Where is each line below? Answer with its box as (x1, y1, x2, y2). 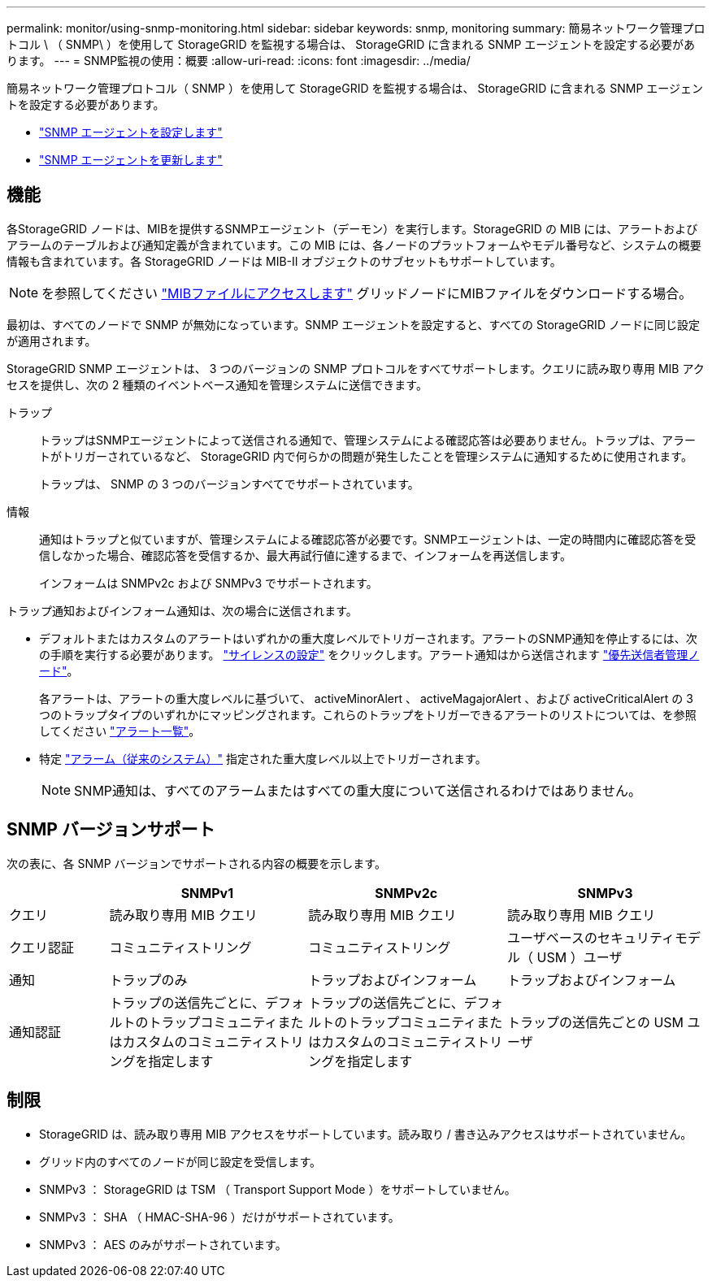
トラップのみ (109, 971, 188, 988)
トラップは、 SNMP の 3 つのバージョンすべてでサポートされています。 (39, 476, 419, 491)
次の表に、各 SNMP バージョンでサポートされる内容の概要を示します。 (7, 856, 386, 870)
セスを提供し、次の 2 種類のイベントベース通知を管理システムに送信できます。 (7, 377, 428, 392)
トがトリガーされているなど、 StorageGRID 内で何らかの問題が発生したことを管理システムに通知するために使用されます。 (39, 449, 692, 463)
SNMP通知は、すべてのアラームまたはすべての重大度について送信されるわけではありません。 (74, 782, 642, 799)
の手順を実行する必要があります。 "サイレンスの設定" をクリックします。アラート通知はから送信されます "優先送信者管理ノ (39, 647, 700, 662)
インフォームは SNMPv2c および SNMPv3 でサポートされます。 (39, 575, 378, 590)
